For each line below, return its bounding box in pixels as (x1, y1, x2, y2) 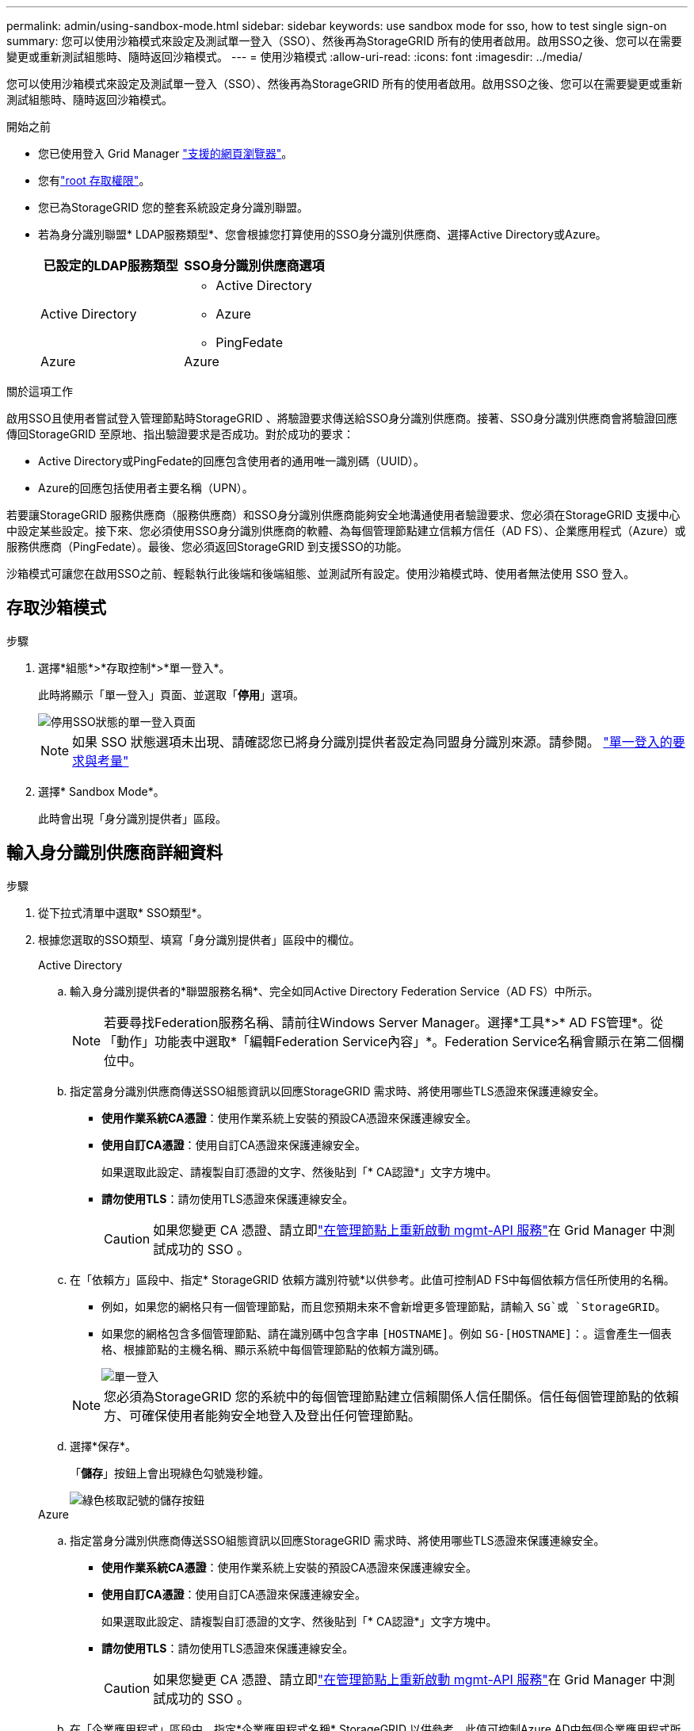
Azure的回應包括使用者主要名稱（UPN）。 (38, 481, 254, 495)
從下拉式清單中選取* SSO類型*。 (38, 905, 208, 919)
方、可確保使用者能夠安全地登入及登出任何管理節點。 (104, 1407, 421, 1423)
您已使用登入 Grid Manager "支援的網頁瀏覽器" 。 (38, 147, 293, 160)
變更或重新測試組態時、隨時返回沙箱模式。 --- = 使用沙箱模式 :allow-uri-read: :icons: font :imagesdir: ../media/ (6, 50, 583, 63)
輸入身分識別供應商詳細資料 (6, 843, 223, 863)
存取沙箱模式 (6, 598, 106, 618)
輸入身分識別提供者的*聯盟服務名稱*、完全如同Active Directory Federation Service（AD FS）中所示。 (70, 984, 599, 998)
